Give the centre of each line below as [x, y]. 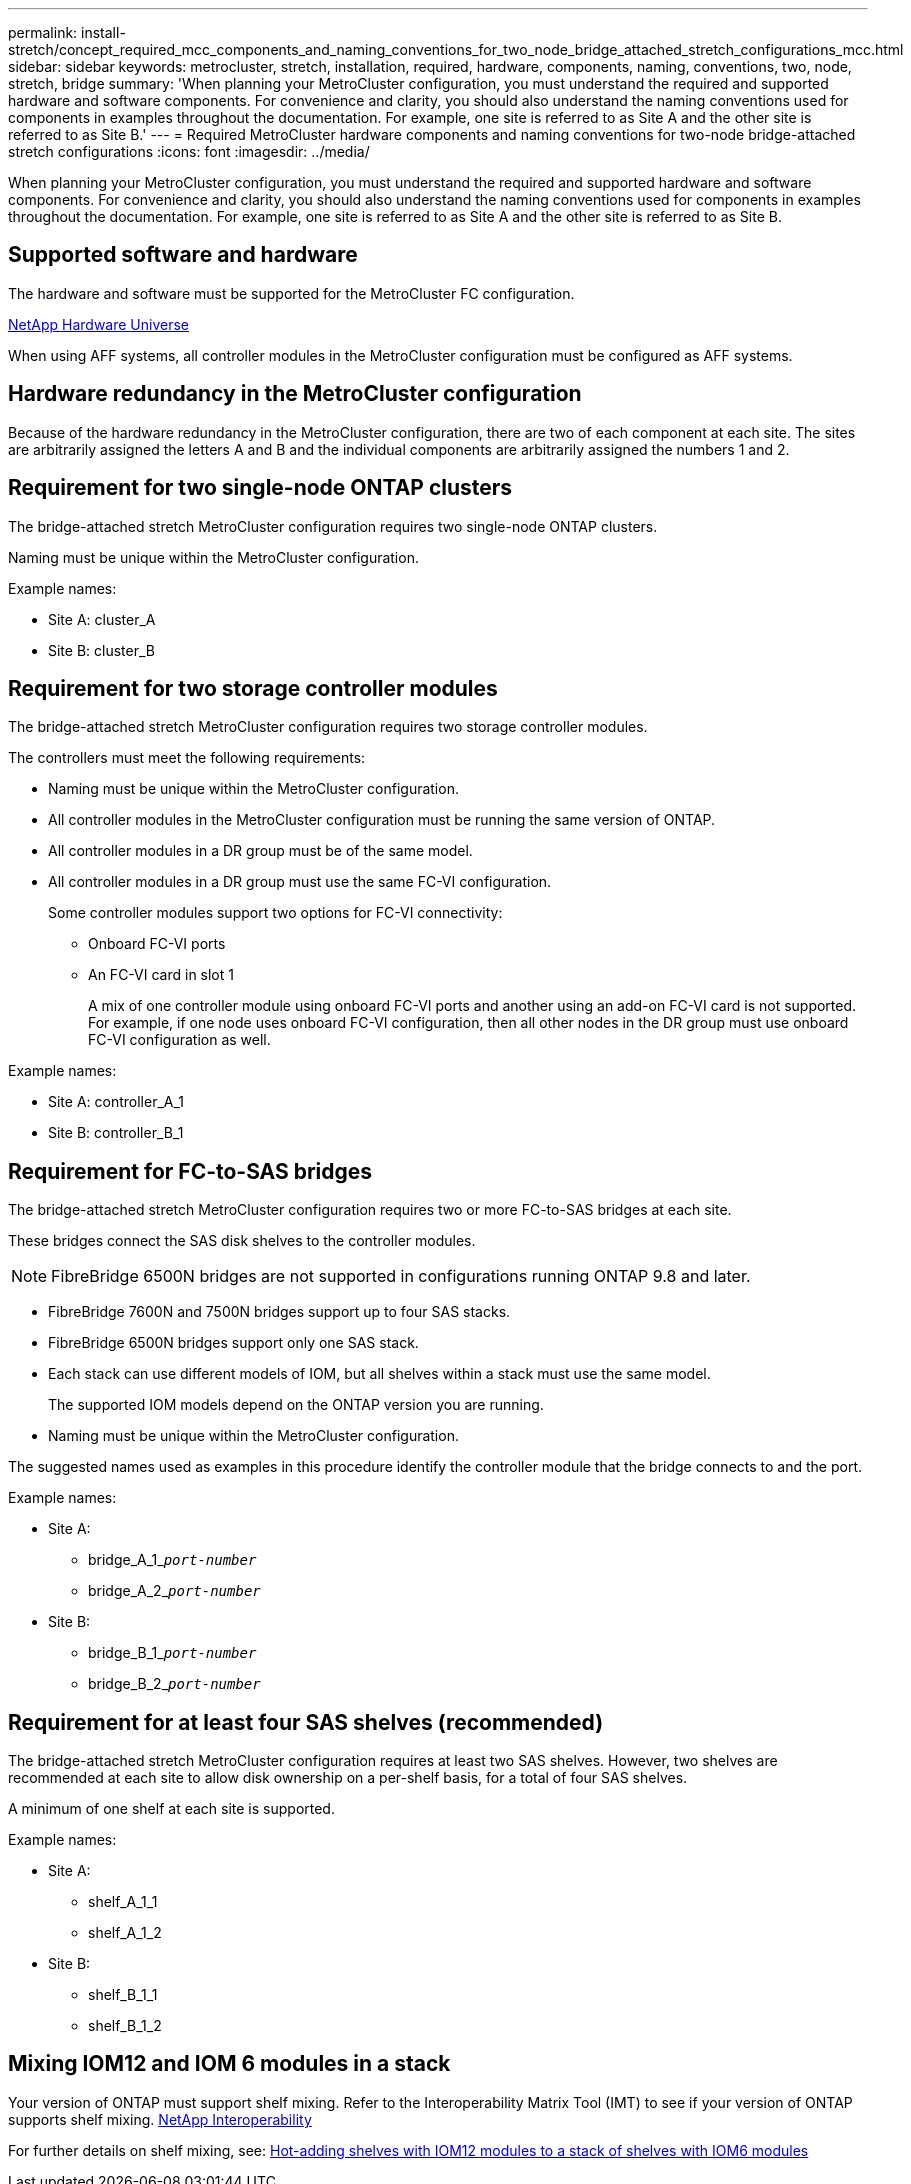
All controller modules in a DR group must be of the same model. [260, 851]
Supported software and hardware [183, 255]
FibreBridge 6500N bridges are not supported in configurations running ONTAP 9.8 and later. [401, 1276]
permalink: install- [67, 32]
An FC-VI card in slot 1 [161, 975]
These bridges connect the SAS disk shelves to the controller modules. [242, 1241]
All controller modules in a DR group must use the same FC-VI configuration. [300, 882]
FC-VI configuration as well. [179, 1040]
